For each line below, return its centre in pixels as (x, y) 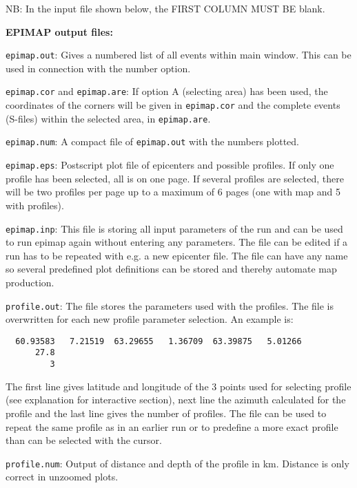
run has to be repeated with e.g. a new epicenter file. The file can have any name (177, 255)
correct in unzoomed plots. (62, 477)
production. (30, 282)
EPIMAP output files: (59, 31)
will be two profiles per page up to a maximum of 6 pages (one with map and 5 (173, 192)
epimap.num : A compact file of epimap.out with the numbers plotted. (153, 141)
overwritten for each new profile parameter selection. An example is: (150, 319)
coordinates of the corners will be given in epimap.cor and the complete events (173, 105)
